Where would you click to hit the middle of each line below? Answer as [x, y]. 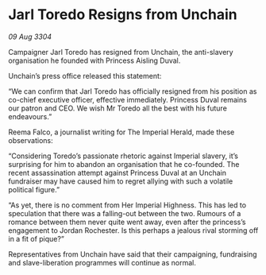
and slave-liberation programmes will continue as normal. [102, 262]
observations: [31, 140]
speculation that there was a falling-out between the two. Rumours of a [125, 213]
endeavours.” [30, 116]
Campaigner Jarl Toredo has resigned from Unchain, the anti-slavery [121, 52]
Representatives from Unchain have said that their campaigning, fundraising [133, 254]
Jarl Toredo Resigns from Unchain [123, 15]
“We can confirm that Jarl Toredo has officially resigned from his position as [133, 91]
